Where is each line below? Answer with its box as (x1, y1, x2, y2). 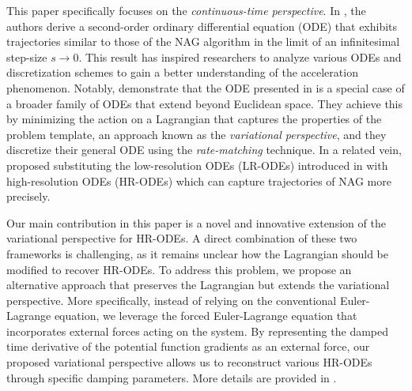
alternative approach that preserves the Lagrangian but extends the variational (6, 276, 390, 293)
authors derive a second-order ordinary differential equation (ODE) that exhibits (6, 17, 398, 34)
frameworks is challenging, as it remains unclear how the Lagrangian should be (6, 245, 388, 261)
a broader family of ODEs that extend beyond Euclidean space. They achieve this (6, 95, 403, 111)
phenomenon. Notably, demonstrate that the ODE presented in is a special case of (6, 79, 405, 96)
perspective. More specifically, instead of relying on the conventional (6, 291, 337, 308)
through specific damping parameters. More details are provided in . (6, 369, 337, 385)
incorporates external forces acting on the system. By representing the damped (6, 322, 389, 339)
